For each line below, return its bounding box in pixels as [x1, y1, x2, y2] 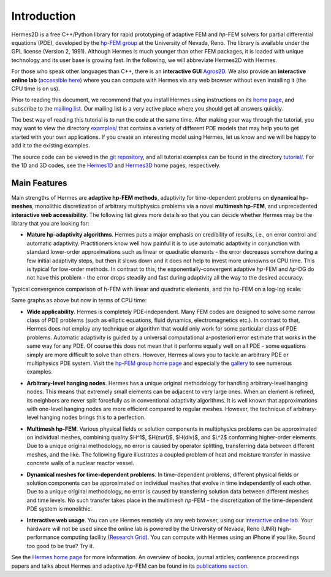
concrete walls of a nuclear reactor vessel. [26, 460, 134, 467]
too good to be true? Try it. [26, 542, 94, 549]
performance [26, 533, 60, 541]
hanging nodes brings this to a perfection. [40, 414, 146, 421]
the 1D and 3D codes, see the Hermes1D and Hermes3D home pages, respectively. [11, 162, 221, 169]
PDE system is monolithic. [26, 505, 92, 512]
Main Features [11, 178, 67, 188]
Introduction [11, 9, 76, 23]
